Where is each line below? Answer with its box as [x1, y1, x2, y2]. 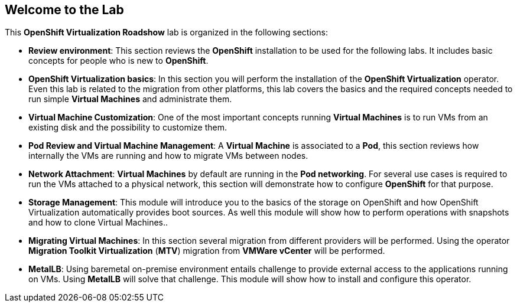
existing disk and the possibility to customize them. [28, 122, 227, 133]
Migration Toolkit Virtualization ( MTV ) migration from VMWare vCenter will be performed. [28, 246, 385, 256]
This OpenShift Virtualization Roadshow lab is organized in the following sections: [5, 27, 328, 38]
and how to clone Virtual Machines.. [28, 217, 168, 228]
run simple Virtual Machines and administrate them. [28, 94, 232, 104]
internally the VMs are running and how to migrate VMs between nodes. [28, 151, 308, 161]
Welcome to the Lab [5, 2, 124, 17]
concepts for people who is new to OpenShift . [28, 55, 209, 66]
